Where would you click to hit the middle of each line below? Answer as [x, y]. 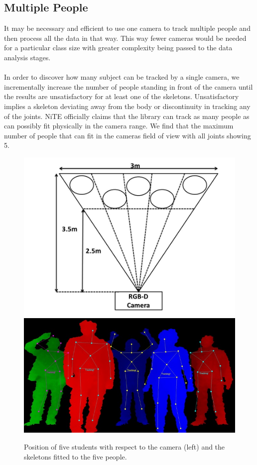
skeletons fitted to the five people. [75, 456]
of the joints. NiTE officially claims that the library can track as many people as [127, 116]
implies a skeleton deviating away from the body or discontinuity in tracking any [127, 106]
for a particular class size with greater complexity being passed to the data [118, 48]
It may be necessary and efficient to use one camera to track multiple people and [127, 28]
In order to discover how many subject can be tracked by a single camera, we [122, 77]
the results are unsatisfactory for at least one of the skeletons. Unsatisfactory [122, 96]
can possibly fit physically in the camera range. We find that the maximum [119, 126]
